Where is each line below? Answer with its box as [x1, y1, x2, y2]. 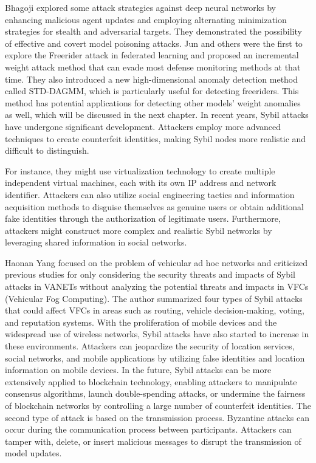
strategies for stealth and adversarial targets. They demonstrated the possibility [5, 25, 302, 38]
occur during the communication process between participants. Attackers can [5, 423, 292, 436]
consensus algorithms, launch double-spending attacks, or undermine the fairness [5, 387, 306, 400]
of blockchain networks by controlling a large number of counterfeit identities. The [5, 399, 311, 411]
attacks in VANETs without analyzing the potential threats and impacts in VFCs [5, 280, 309, 293]
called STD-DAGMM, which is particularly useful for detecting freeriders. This [5, 84, 299, 97]
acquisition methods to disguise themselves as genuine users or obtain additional [5, 200, 304, 213]
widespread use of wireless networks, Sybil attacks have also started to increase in [5, 328, 309, 340]
